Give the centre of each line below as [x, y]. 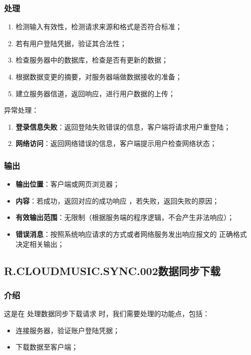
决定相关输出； [40, 244]
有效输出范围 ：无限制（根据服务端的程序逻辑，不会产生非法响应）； [125, 217]
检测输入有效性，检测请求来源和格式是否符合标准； [99, 27]
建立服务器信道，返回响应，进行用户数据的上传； [95, 93]
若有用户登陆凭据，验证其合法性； [71, 43]
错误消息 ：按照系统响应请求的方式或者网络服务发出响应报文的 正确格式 [131, 234]
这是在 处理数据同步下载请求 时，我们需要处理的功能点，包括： [107, 314]
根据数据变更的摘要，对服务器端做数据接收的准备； [99, 76]
